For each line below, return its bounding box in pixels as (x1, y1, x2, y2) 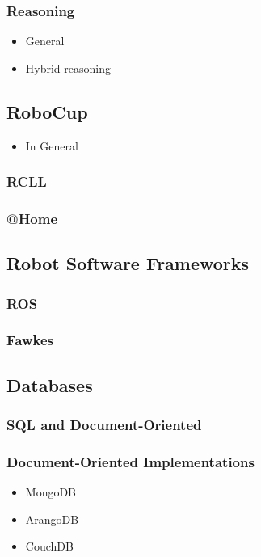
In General (25, 137, 78, 154)
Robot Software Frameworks (6, 251, 250, 276)
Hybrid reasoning (25, 59, 111, 76)
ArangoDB (25, 510, 79, 527)
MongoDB (25, 483, 77, 500)
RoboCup (6, 99, 88, 124)
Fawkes (6, 330, 53, 350)
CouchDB (25, 538, 74, 555)
